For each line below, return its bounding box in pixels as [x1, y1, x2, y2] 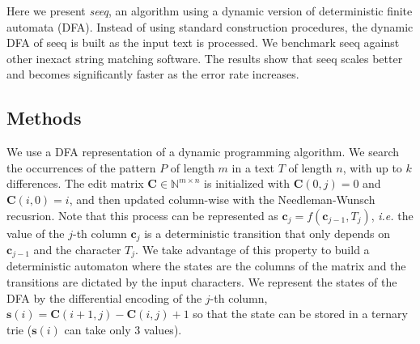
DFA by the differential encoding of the [6, 289, 202, 306]
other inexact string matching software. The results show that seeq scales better [6, 49, 403, 66]
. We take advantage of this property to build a [135, 241, 370, 257]
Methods [6, 105, 82, 130]
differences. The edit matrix [6, 175, 144, 192]
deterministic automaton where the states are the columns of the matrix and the [6, 257, 406, 274]
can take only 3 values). [64, 321, 182, 338]
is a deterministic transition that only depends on [144, 224, 390, 241]
